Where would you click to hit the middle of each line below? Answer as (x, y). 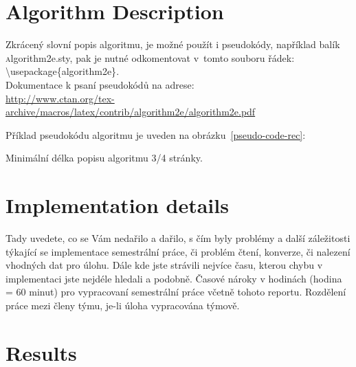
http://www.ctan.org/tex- (60, 98)
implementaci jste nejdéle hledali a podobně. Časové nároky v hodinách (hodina (174, 278)
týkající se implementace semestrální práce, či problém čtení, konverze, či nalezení (178, 251)
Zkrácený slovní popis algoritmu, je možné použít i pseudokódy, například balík (173, 44)
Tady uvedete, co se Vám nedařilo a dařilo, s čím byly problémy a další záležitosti (178, 238)
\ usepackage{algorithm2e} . (63, 71)
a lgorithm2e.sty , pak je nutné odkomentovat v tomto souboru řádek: (150, 57)
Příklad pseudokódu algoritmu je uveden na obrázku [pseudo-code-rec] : (156, 134)
